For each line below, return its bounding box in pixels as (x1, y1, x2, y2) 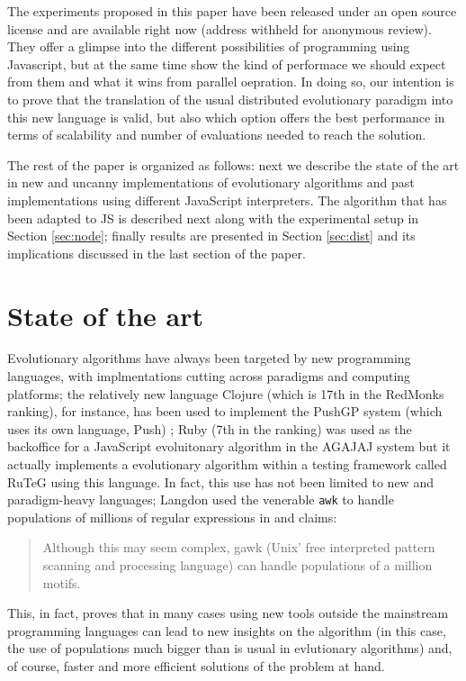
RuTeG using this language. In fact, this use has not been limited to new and (7, 472, 434, 491)
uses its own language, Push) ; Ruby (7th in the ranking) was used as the (7, 419, 412, 438)
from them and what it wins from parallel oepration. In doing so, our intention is (7, 72, 454, 91)
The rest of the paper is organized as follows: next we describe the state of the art (7, 155, 460, 174)
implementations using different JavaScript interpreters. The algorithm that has (7, 190, 447, 209)
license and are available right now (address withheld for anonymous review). (7, 19, 432, 38)
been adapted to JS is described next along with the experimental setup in (7, 208, 419, 227)
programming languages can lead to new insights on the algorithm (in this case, (7, 621, 446, 640)
